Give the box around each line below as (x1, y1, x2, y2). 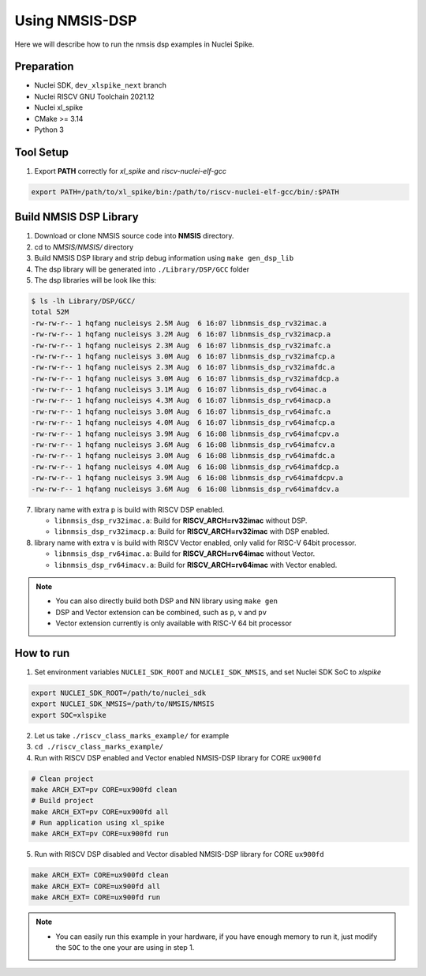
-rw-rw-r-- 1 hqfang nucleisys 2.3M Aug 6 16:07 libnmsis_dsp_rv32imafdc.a (31, 363, 335, 372)
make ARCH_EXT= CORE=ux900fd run (31, 893, 161, 902)
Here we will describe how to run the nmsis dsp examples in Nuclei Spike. (14, 39, 255, 49)
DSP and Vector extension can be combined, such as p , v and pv (55, 607, 267, 617)
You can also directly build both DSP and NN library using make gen (55, 596, 278, 606)
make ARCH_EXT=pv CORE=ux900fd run (31, 829, 169, 839)
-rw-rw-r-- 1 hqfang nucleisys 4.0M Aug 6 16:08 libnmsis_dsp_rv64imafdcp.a (31, 462, 339, 471)
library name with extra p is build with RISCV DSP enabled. (34, 505, 225, 514)
